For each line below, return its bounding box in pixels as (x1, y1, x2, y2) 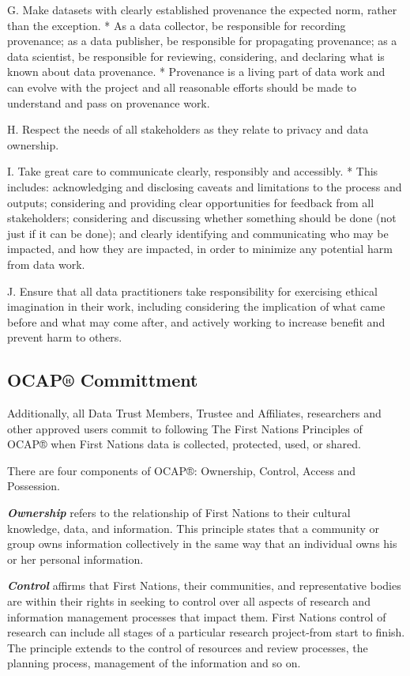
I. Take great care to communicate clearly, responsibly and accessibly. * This (7, 163, 378, 179)
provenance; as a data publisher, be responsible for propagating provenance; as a (7, 32, 397, 49)
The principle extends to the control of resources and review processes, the (7, 639, 368, 655)
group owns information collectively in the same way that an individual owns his (7, 535, 397, 552)
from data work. (7, 255, 85, 272)
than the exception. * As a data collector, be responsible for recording (7, 17, 346, 33)
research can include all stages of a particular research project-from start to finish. (7, 624, 405, 640)
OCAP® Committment (7, 368, 198, 392)
